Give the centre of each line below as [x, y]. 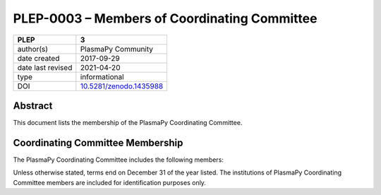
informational [102, 76]
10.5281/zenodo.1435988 [122, 86]
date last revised [45, 67]
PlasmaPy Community [117, 49]
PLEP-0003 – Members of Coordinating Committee [165, 18]
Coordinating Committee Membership [98, 142]
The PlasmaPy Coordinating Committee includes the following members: [118, 160]
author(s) [33, 49]
